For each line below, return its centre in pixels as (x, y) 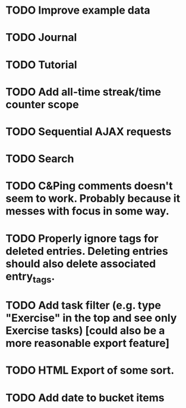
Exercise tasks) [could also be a (85, 331)
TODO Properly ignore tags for (82, 238)
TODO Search (40, 159)
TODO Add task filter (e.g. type (83, 306)
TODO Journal (41, 38)
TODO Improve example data (78, 10)
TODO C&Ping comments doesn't (89, 186)
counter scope (42, 104)
